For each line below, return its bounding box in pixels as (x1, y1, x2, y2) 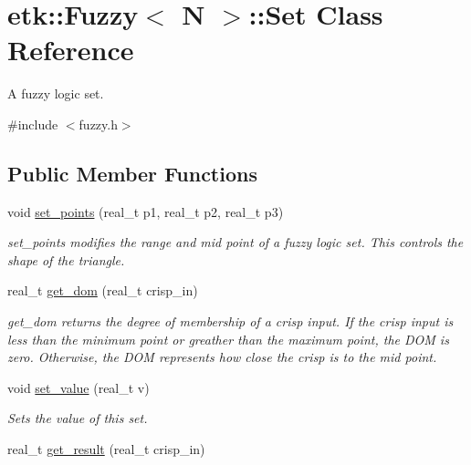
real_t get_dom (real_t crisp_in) (7, 281, 198, 300)
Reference (7, 31, 134, 68)
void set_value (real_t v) (7, 377, 150, 397)
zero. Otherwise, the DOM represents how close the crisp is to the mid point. (7, 347, 437, 367)
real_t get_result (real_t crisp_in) (7, 439, 205, 459)
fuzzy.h (78, 114, 118, 133)
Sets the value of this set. (7, 408, 148, 428)
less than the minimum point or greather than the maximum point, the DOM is (7, 329, 449, 348)
